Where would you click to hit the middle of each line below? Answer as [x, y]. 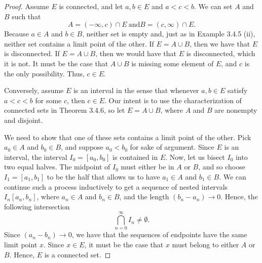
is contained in [135, 157]
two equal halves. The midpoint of [57, 167]
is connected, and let [91, 6]
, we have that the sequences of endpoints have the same [159, 234]
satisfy [238, 90]
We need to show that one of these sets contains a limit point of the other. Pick [128, 137]
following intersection [37, 206]
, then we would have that [136, 53]
